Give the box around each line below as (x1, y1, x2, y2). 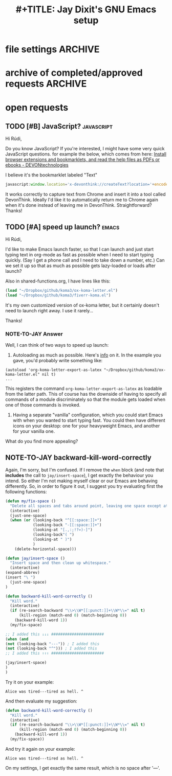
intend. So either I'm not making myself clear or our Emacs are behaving (5, 478, 158, 484)
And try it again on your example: (5, 746, 75, 752)
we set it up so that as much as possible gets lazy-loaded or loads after (5, 262, 156, 269)
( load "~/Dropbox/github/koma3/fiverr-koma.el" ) (5, 292, 111, 298)
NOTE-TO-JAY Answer (5, 330, 63, 338)
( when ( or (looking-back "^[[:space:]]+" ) (10, 518, 102, 523)
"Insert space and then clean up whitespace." (10, 560, 111, 566)
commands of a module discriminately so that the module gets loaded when (5, 396, 165, 402)
